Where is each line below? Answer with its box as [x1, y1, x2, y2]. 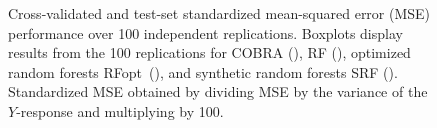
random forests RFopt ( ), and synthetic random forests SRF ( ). [8, 61, 398, 82]
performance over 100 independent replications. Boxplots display [8, 22, 403, 43]
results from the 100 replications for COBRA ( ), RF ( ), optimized [8, 42, 411, 63]
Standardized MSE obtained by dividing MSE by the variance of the [8, 81, 428, 102]
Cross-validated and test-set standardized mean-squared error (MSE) [8, 3, 431, 23]
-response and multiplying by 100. [16, 100, 224, 121]
